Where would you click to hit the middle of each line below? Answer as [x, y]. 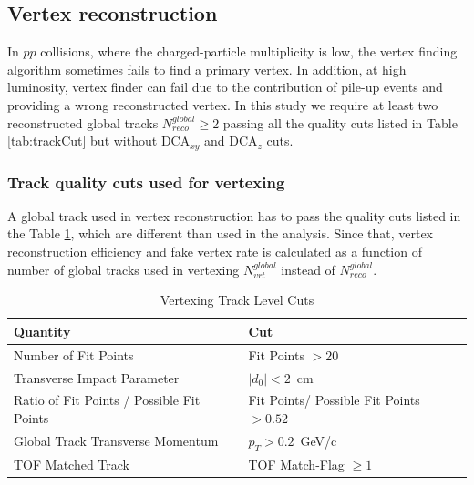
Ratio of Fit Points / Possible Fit [107, 400]
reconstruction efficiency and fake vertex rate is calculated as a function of [215, 252]
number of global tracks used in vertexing [124, 269]
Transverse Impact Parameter [97, 377]
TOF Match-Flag [296, 464]
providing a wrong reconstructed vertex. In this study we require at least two [223, 104]
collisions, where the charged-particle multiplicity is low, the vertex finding [249, 51]
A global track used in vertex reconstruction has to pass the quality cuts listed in [234, 215]
